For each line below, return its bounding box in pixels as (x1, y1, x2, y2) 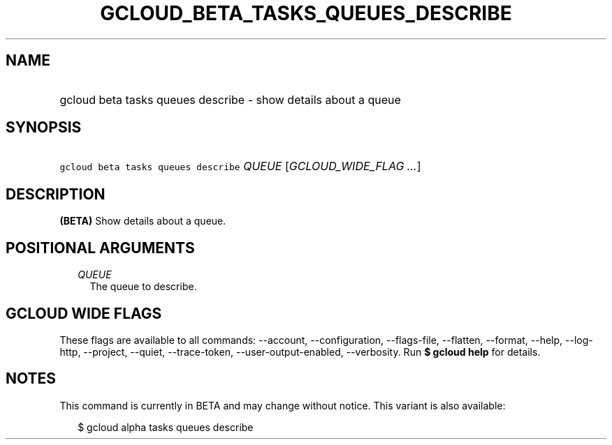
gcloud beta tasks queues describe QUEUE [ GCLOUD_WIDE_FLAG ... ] (59, 159, 421, 174)
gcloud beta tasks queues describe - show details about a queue (59, 92, 401, 107)
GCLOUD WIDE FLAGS (6, 304, 162, 322)
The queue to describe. (89, 280, 197, 293)
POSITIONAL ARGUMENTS (6, 239, 195, 257)
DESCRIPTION (6, 185, 105, 203)
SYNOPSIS (6, 119, 82, 137)
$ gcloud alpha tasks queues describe (78, 421, 254, 433)
